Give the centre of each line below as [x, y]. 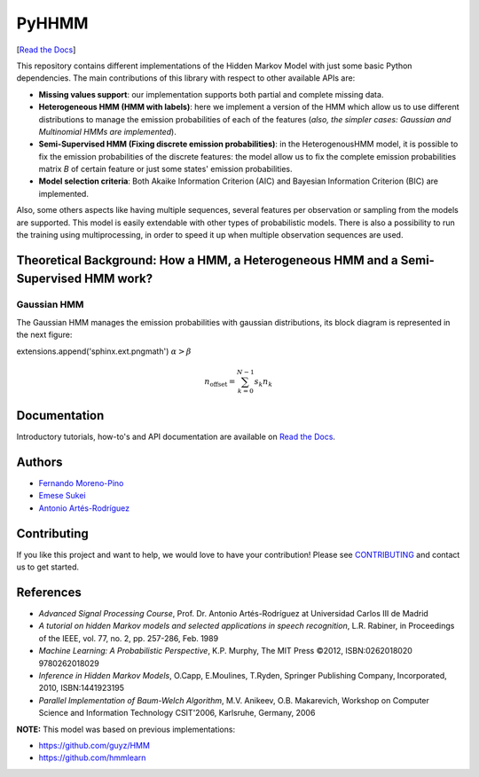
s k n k [263, 382]
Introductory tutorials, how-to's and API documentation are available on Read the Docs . [176, 437]
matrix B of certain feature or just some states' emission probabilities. [165, 169]
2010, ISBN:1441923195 [81, 688]
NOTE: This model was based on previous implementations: [126, 729]
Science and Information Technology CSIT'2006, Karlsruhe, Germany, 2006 [177, 713]
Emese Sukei [62, 496]
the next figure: [44, 335]
